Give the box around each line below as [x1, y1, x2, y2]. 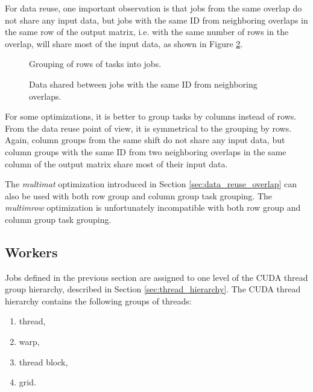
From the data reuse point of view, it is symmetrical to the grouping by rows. [5, 121, 292, 134]
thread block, [19, 355, 68, 368]
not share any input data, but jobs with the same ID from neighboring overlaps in [5, 13, 308, 26]
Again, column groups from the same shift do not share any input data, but [5, 133, 285, 146]
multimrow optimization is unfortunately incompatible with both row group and [5, 201, 301, 214]
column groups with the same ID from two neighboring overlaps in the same [5, 145, 286, 158]
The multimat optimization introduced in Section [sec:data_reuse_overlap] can [5, 178, 297, 190]
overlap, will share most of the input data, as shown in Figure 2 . [5, 37, 243, 50]
